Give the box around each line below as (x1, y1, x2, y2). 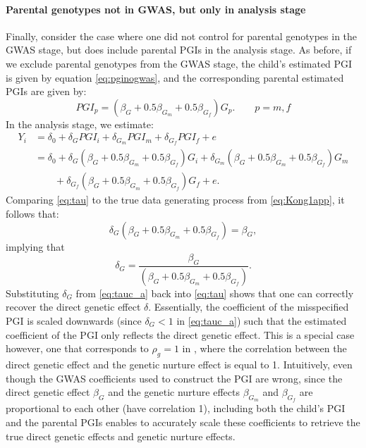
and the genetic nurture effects (108, 385, 240, 399)
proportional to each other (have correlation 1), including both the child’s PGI (6, 401, 346, 416)
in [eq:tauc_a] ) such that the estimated (176, 313, 347, 328)
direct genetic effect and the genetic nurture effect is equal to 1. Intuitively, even (6, 356, 353, 371)
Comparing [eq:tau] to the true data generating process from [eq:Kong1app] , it (6, 192, 345, 207)
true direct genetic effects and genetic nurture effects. (6, 428, 236, 443)
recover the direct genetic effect (6, 299, 141, 314)
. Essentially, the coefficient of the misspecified (148, 299, 349, 314)
